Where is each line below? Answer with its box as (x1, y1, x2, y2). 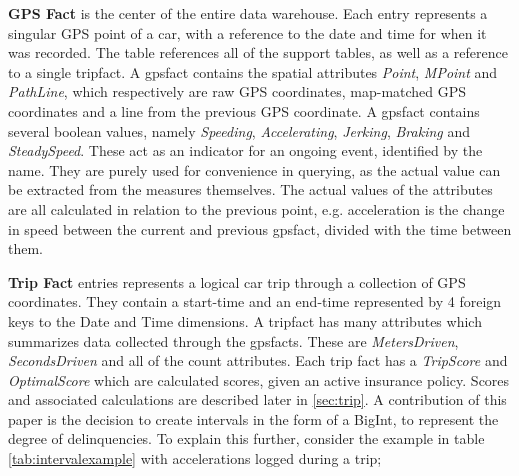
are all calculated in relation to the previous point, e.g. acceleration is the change (8, 198, 505, 219)
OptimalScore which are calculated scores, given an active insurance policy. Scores (8, 369, 510, 390)
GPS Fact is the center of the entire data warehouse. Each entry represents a (8, 3, 488, 23)
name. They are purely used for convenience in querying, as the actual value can (8, 159, 501, 180)
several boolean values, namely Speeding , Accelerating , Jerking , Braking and (8, 120, 470, 141)
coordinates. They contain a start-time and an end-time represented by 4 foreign (8, 291, 502, 312)
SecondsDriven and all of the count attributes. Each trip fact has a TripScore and (8, 350, 508, 371)
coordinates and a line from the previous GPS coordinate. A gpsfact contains (8, 100, 480, 121)
